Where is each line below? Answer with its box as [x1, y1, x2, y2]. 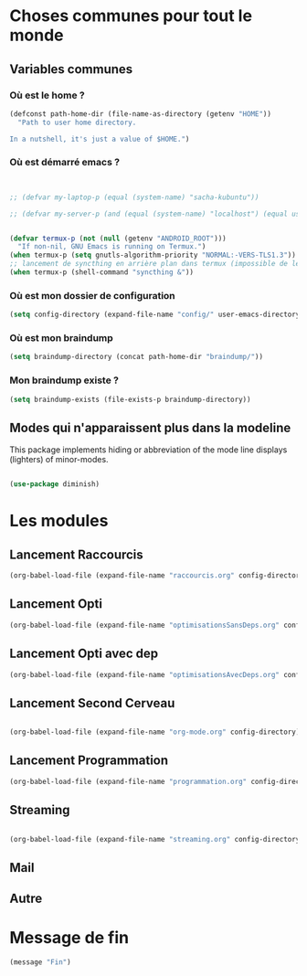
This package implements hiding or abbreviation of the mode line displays [9, 444, 288, 455]
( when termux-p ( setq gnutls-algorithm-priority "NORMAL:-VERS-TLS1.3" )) [9, 250, 297, 260]
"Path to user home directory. [17, 118, 137, 127]
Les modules [9, 511, 109, 531]
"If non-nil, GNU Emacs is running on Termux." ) [17, 242, 206, 251]
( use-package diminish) [9, 480, 101, 489]
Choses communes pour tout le [9, 5, 253, 27]
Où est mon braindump [9, 332, 114, 345]
